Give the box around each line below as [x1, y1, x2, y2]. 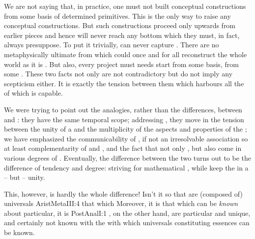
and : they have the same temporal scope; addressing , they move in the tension [4, 114, 244, 124]
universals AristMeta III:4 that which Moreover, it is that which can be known [4, 198, 238, 208]
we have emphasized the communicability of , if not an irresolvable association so [4, 133, 248, 143]
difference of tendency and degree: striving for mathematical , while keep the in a [4, 162, 249, 172]
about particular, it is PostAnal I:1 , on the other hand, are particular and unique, [4, 207, 251, 218]
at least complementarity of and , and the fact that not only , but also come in [4, 143, 242, 153]
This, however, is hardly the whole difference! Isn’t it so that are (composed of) [4, 188, 243, 199]
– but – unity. [4, 172, 45, 182]
